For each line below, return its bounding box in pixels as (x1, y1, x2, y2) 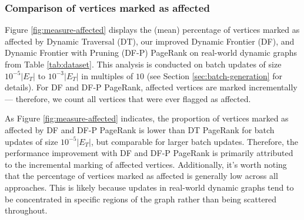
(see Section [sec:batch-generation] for (146, 69, 283, 82)
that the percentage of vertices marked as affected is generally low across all (5, 170, 278, 182)
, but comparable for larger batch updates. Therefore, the (91, 135, 298, 147)
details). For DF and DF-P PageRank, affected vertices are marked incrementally (5, 81, 298, 93)
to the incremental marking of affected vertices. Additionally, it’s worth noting (5, 158, 287, 170)
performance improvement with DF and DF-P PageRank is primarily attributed (5, 147, 293, 159)
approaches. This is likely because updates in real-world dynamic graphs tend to (5, 181, 294, 193)
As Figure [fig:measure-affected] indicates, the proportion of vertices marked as (5, 112, 289, 124)
